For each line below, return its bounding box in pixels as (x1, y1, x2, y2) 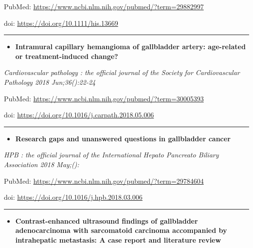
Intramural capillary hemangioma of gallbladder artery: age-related (15, 41, 246, 52)
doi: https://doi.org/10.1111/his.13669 (4, 18, 118, 28)
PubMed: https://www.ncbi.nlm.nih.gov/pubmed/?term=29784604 (4, 175, 204, 186)
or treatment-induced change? (15, 51, 118, 61)
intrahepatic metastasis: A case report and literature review (15, 234, 221, 245)
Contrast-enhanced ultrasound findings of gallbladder (15, 215, 198, 226)
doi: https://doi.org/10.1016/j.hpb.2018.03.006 (4, 192, 143, 202)
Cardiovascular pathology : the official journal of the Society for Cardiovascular (4, 67, 240, 77)
